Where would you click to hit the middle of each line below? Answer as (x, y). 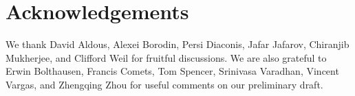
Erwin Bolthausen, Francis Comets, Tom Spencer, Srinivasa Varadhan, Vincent (172, 71)
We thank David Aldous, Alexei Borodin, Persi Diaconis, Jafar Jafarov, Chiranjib (177, 44)
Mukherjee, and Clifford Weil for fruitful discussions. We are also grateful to (166, 57)
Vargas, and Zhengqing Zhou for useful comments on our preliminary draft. (164, 84)
